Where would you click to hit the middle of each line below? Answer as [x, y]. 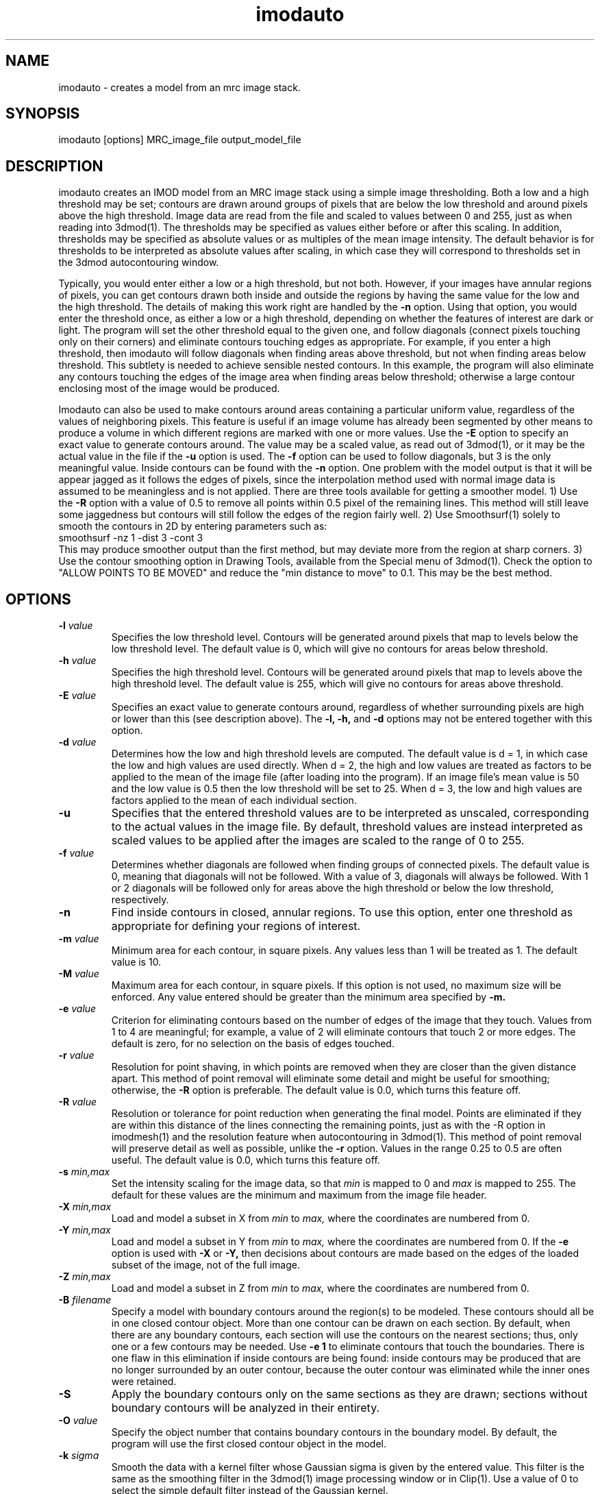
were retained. [144, 1382]
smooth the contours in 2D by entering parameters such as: [193, 526]
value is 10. [136, 962]
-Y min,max [85, 1230]
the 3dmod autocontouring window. [139, 262]
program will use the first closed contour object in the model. [249, 1444]
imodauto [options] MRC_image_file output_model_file [180, 140]
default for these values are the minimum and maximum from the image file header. [299, 1195]
